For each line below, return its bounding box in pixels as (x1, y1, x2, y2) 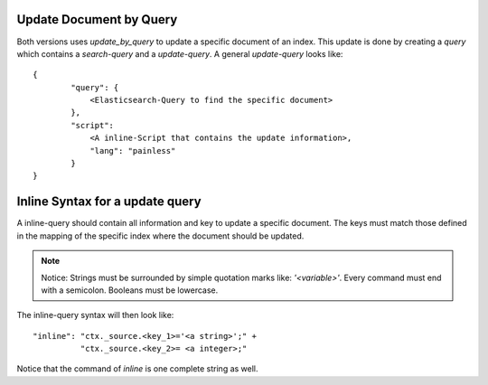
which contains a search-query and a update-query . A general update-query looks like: (16, 48, 343, 59)
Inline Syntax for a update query (16, 194, 202, 210)
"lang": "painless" (89, 146, 176, 155)
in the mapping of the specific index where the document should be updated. (16, 230, 305, 241)
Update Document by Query (16, 12, 178, 27)
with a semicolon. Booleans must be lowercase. (41, 285, 219, 296)
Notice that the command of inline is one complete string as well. (16, 363, 258, 374)
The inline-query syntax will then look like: (16, 310, 174, 321)
